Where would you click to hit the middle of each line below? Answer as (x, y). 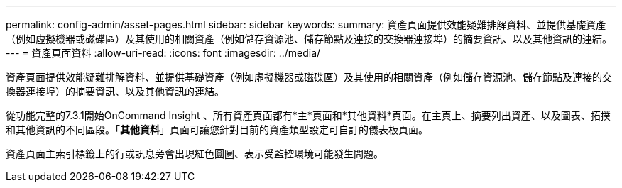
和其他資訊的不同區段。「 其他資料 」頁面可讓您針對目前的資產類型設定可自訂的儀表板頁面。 (217, 129)
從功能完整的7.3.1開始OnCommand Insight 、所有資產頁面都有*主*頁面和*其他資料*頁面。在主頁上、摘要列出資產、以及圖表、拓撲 (308, 115)
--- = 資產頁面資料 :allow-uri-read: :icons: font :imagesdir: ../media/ (163, 53)
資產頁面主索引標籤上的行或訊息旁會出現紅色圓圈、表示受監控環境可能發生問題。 (195, 154)
